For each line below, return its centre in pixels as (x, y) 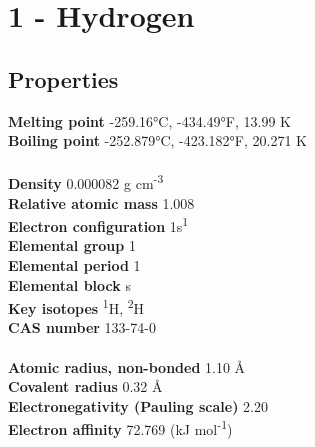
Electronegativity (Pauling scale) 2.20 (138, 405)
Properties (63, 78)
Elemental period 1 (74, 265)
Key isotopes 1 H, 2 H (76, 306)
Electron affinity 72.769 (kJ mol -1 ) (120, 428)
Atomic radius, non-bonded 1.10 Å (127, 366)
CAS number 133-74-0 (82, 327)
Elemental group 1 (72, 245)
